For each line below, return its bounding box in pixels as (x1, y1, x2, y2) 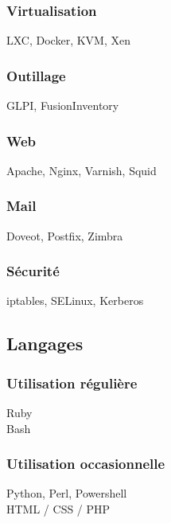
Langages (6, 331, 84, 356)
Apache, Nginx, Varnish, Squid (6, 162, 157, 178)
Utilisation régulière (6, 373, 138, 392)
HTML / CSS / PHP (6, 501, 111, 517)
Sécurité (6, 261, 60, 281)
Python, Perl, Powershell (6, 485, 127, 502)
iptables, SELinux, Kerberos (6, 292, 144, 309)
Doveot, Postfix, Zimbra (6, 227, 123, 244)
